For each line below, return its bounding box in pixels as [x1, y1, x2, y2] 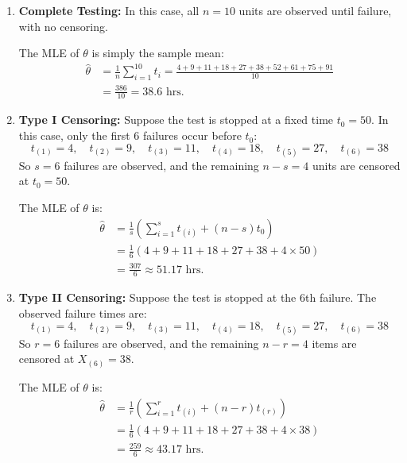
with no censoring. [18, 17, 108, 34]
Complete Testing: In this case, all [18, 2, 200, 18]
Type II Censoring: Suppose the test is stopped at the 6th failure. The [18, 289, 377, 306]
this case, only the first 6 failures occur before [18, 127, 242, 144]
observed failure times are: [18, 305, 147, 322]
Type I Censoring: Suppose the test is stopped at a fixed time [18, 111, 334, 128]
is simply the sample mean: [91, 44, 224, 61]
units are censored [312, 156, 401, 173]
